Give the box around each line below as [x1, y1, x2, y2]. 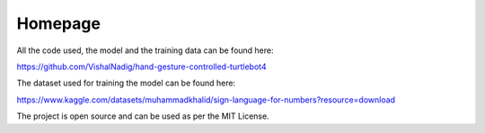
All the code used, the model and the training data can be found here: [16, 45, 274, 56]
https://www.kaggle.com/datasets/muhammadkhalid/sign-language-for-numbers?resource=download [16, 94, 395, 105]
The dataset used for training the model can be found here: [16, 77, 236, 89]
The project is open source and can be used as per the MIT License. [16, 111, 269, 121]
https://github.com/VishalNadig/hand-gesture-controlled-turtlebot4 [16, 61, 267, 72]
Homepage [16, 13, 101, 33]
